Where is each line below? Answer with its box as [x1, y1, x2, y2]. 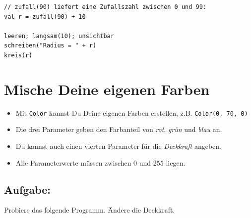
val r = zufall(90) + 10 [4, 13, 86, 20]
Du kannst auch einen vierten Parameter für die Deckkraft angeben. [15, 140, 221, 151]
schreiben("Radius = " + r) [4, 42, 97, 49]
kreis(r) [4, 51, 33, 59]
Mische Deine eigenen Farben [4, 79, 210, 99]
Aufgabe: [4, 181, 51, 197]
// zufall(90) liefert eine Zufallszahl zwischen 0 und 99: [4, 3, 207, 10]
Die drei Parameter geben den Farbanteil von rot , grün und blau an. [15, 124, 222, 134]
